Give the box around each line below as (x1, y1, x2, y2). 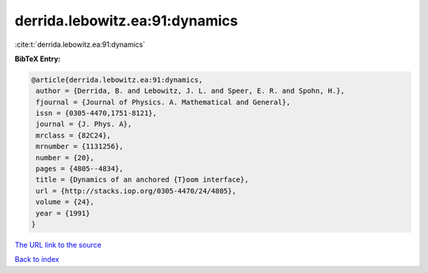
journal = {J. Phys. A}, (36, 120, 132, 129)
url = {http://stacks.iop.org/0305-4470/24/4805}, (36, 186, 237, 195)
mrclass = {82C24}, (36, 131, 111, 140)
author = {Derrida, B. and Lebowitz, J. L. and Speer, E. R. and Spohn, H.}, (36, 87, 345, 95)
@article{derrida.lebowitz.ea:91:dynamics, (31, 75, 204, 84)
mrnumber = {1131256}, (36, 142, 124, 151)
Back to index (14, 255, 59, 264)
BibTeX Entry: (14, 54, 61, 63)
